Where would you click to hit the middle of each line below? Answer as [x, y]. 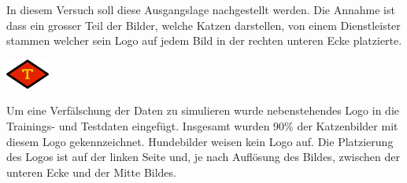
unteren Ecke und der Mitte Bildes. [91, 172]
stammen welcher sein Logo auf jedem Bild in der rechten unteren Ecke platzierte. [204, 40]
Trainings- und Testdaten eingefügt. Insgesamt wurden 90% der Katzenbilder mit [202, 125]
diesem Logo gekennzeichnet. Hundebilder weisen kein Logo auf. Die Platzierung [200, 141]
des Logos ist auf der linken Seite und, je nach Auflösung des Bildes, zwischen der [203, 157]
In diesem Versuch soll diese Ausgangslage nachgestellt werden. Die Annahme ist [201, 9]
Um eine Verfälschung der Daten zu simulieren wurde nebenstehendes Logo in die [203, 110]
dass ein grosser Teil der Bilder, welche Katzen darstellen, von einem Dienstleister [203, 25]
